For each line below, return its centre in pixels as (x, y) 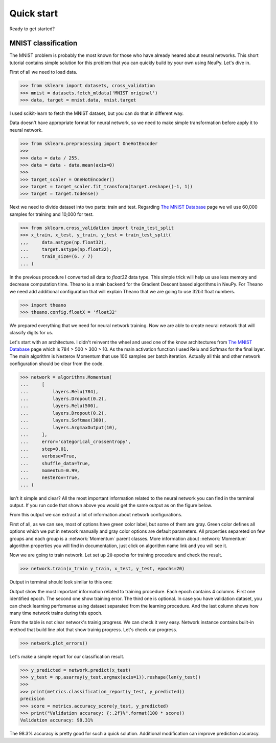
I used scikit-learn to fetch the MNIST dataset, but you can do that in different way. (97, 113)
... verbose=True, (49, 456)
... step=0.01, (44, 449)
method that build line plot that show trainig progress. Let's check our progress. (93, 629)
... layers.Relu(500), (60, 406)
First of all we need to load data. (43, 72)
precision (32, 699)
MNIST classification (43, 43)
